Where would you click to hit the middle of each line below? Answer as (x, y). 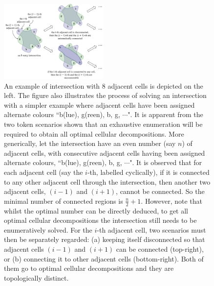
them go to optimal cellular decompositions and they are (89, 268)
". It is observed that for (166, 162)
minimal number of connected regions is (64, 201)
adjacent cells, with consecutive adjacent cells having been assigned (105, 153)
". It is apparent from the (165, 114)
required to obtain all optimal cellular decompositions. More (94, 133)
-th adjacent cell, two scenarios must (151, 229)
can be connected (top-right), (160, 249)
